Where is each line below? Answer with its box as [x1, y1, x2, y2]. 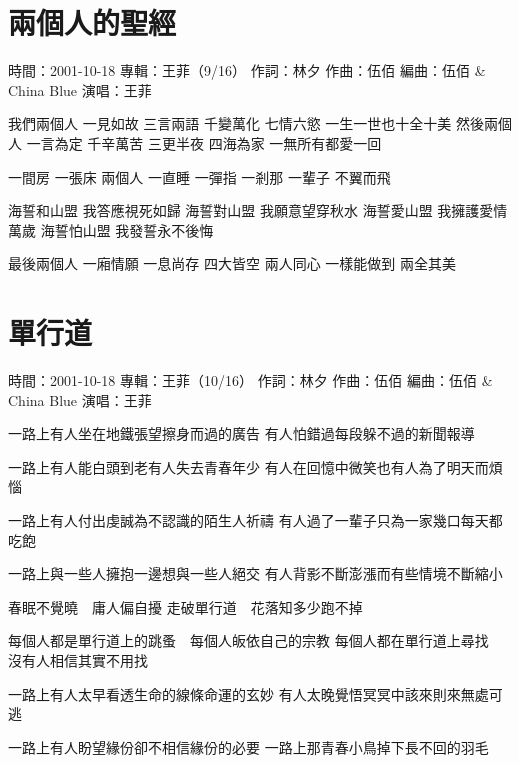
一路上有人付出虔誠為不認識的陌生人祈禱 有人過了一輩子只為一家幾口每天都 [8, 509, 503, 530]
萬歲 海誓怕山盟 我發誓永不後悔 [8, 219, 214, 240]
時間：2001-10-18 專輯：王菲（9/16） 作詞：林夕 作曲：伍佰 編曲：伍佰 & [8, 60, 486, 81]
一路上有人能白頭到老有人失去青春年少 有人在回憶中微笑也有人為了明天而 [8, 456, 489, 477]
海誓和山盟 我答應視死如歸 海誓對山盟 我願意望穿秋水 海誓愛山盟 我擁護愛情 [8, 200, 508, 221]
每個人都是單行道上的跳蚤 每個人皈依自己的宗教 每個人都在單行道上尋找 [8, 630, 489, 651]
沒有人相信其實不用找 [8, 649, 148, 670]
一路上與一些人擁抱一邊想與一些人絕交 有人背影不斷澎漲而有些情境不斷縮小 [8, 563, 503, 584]
